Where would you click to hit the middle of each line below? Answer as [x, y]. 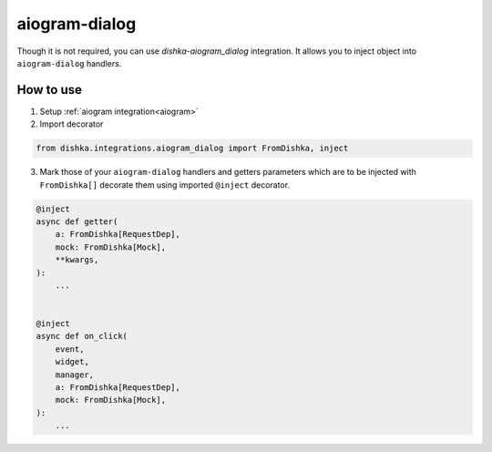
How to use [49, 90]
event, [70, 349]
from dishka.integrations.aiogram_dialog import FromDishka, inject [192, 149]
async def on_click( [82, 336]
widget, [72, 362]
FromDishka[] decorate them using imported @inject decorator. [165, 185]
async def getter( [77, 221]
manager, [75, 375]
